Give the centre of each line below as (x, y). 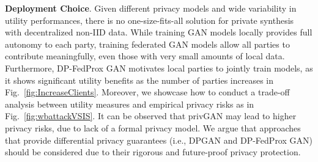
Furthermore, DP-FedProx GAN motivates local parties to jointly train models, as (159, 68)
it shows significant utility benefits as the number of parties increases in (139, 80)
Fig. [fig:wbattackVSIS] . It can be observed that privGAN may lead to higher (151, 116)
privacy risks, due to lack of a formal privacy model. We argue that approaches (153, 127)
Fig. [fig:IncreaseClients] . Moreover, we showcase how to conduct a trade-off (147, 92)
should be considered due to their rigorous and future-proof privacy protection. (153, 152)
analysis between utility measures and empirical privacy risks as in (130, 104)
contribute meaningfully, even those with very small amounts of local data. (145, 56)
